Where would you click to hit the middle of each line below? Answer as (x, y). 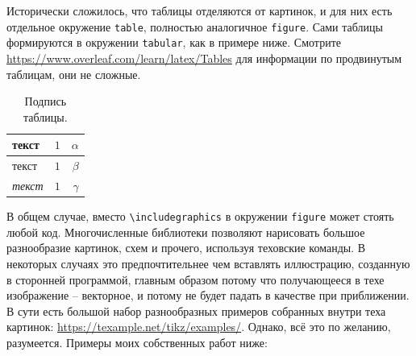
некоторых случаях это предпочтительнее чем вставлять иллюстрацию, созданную (208, 263)
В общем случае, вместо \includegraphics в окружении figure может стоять (200, 216)
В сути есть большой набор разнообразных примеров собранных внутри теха (196, 310)
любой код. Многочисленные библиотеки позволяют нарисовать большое (186, 232)
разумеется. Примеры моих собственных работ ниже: (137, 342)
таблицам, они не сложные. (74, 74)
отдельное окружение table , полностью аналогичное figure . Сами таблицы (195, 26)
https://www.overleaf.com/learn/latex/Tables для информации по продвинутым (204, 58)
